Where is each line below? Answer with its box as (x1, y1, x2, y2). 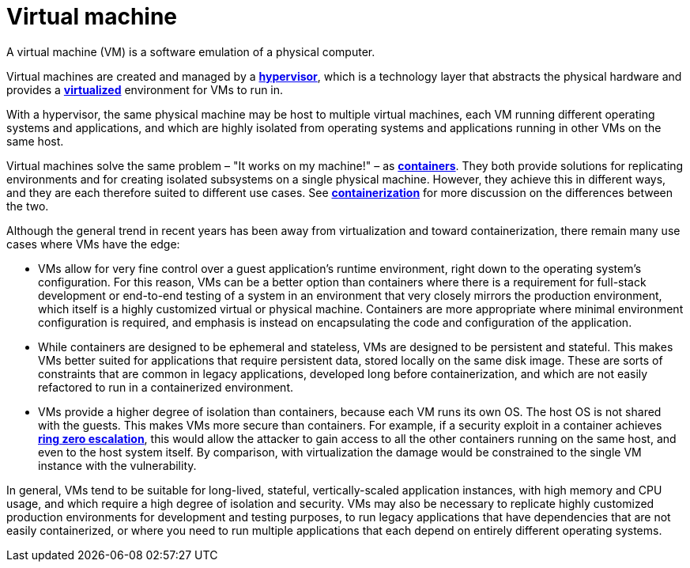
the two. (6, 199, 49, 213)
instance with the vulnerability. (38, 458, 197, 472)
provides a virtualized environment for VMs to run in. (6, 82, 284, 97)
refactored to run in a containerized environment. (38, 380, 293, 394)
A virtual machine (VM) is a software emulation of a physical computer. (6, 44, 375, 59)
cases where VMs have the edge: (6, 237, 180, 251)
